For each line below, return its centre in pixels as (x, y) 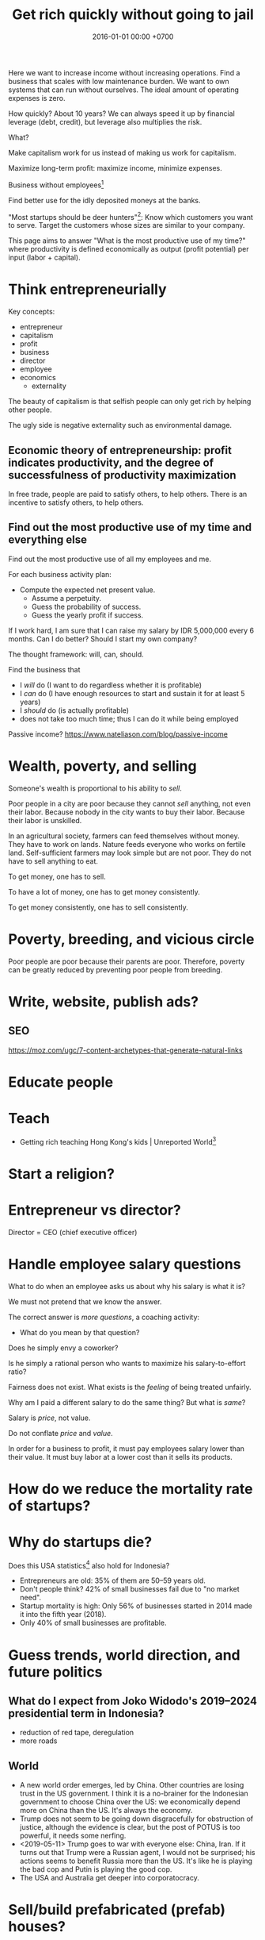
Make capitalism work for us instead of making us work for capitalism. (122, 152)
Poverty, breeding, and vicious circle (131, 939)
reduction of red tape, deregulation (77, 1733)
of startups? (49, 1505)
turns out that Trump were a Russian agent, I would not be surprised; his (137, 1853)
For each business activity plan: (60, 574)
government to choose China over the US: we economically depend (130, 1802)
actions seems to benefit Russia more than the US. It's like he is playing (136, 1861)
